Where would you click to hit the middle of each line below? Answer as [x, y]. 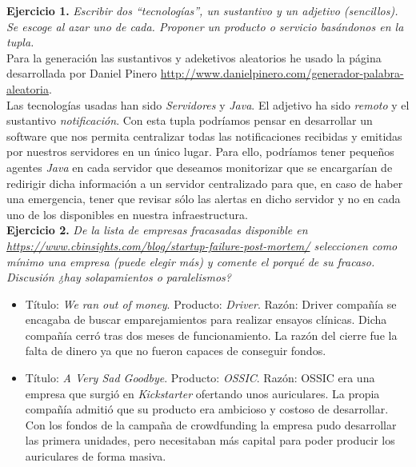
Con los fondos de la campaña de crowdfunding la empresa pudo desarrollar [211, 424]
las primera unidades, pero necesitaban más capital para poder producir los [210, 440]
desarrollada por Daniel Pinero [82, 73]
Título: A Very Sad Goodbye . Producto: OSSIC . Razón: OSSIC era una [200, 378]
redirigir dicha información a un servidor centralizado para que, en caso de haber [205, 183]
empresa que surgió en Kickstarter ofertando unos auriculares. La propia [202, 393]
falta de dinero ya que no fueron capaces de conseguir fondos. [176, 351]
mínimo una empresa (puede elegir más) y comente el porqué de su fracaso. [191, 261]
